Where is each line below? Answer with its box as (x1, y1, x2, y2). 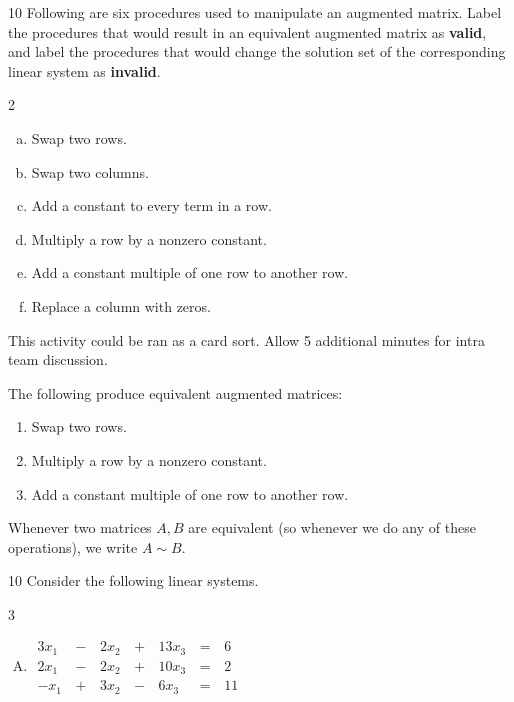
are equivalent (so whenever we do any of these (188, 517, 476, 538)
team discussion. (8, 349, 108, 370)
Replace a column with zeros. (31, 295, 211, 316)
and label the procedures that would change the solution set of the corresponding (8, 41, 506, 62)
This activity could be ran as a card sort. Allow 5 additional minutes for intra (8, 329, 485, 350)
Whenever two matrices (8, 517, 152, 538)
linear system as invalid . (8, 60, 161, 81)
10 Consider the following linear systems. (8, 570, 259, 591)
